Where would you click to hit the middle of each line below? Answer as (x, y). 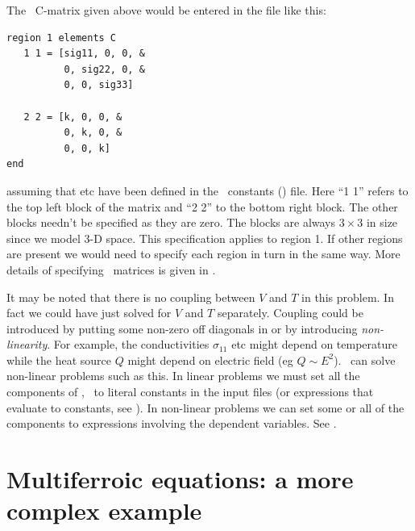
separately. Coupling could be (290, 313)
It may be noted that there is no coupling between (131, 297)
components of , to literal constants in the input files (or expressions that (190, 392)
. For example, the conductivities (128, 344)
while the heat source (59, 360)
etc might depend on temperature (314, 344)
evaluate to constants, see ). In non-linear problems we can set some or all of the (205, 407)
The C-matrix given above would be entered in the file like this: (166, 10)
